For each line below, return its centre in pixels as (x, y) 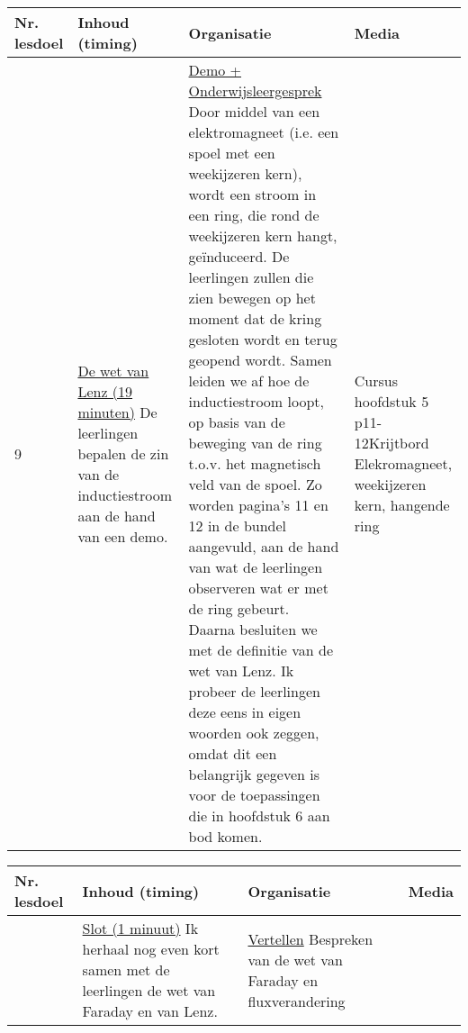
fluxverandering (297, 1001)
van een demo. (123, 536)
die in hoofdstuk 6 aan (259, 816)
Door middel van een (254, 111)
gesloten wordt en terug (263, 339)
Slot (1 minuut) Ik (140, 928)
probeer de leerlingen (254, 691)
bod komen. (225, 836)
